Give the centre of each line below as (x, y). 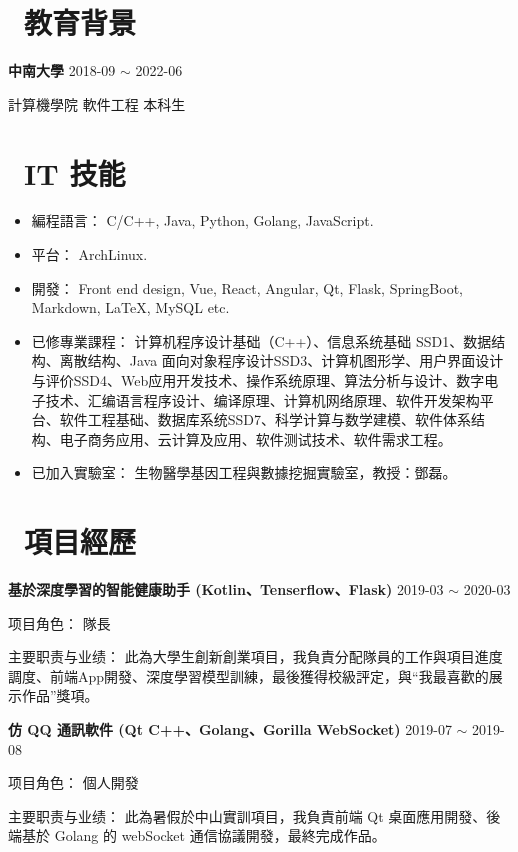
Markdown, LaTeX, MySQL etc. (130, 307)
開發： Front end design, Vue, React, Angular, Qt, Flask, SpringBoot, (247, 287)
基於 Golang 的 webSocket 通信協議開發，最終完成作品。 (203, 835)
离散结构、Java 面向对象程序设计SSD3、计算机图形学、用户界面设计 (281, 360)
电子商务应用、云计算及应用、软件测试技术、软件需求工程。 (255, 438)
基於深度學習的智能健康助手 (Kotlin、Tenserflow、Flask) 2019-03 (226, 589)
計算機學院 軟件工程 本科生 (97, 103)
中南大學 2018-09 (62, 70)
